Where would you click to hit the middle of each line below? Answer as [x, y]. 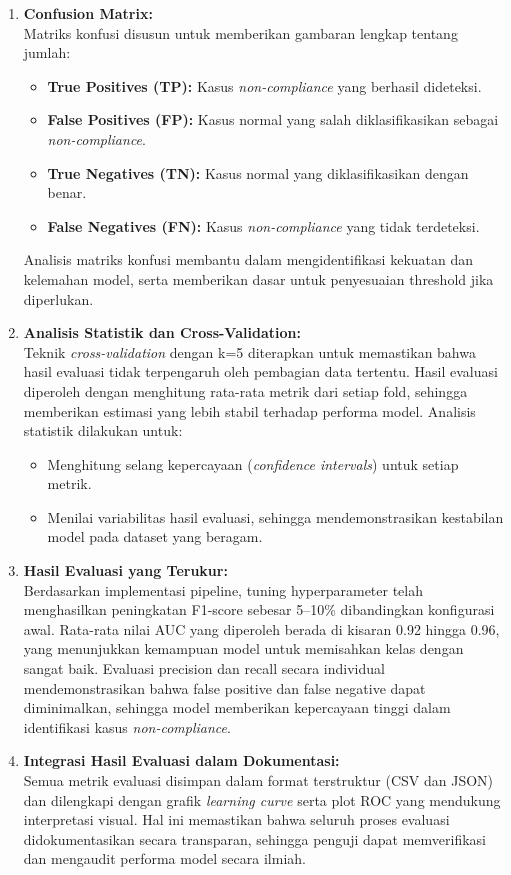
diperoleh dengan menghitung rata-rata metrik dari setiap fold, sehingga [245, 390]
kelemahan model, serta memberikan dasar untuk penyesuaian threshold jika [258, 278]
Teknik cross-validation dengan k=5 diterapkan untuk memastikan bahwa [249, 351]
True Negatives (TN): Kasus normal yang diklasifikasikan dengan [258, 172]
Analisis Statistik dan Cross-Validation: [162, 332]
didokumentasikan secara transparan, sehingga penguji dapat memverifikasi [254, 838]
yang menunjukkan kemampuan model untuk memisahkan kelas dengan [243, 648]
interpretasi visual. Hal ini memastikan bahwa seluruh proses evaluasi [236, 819]
